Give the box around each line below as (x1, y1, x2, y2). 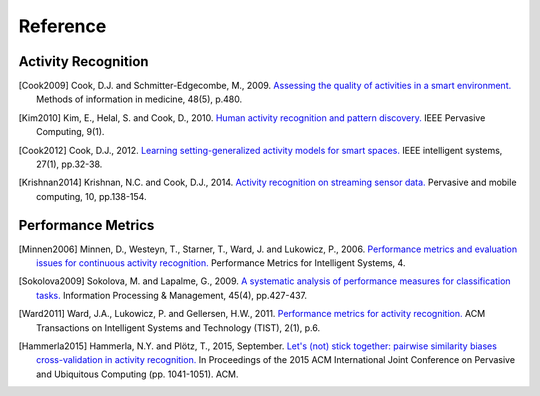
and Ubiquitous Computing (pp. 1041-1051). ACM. (36, 368, 239, 380)
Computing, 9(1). (36, 126, 105, 138)
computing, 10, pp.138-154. (36, 190, 147, 202)
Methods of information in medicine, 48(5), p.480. (36, 93, 243, 105)
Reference (18, 15, 107, 37)
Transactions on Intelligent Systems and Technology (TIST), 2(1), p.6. (36, 321, 320, 334)
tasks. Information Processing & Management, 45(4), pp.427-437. (36, 289, 308, 301)
